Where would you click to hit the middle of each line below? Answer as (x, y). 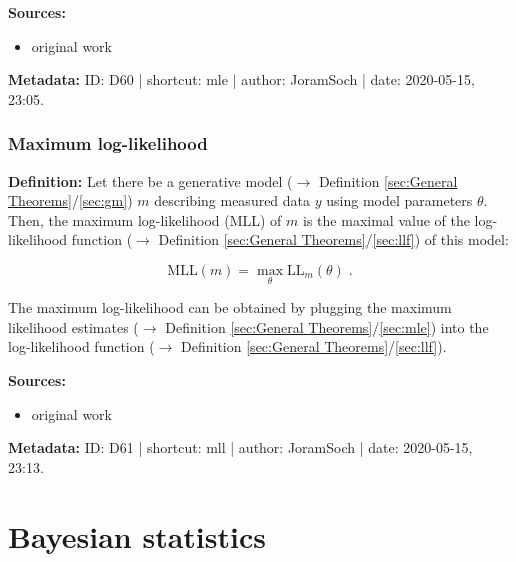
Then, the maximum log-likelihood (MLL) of (145, 219)
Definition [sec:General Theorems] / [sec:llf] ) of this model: (333, 239)
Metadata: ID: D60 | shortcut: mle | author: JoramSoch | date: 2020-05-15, (241, 79)
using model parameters (399, 200)
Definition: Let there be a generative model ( (150, 180)
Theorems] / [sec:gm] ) (70, 200)
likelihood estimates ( (73, 326)
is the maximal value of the (386, 219)
